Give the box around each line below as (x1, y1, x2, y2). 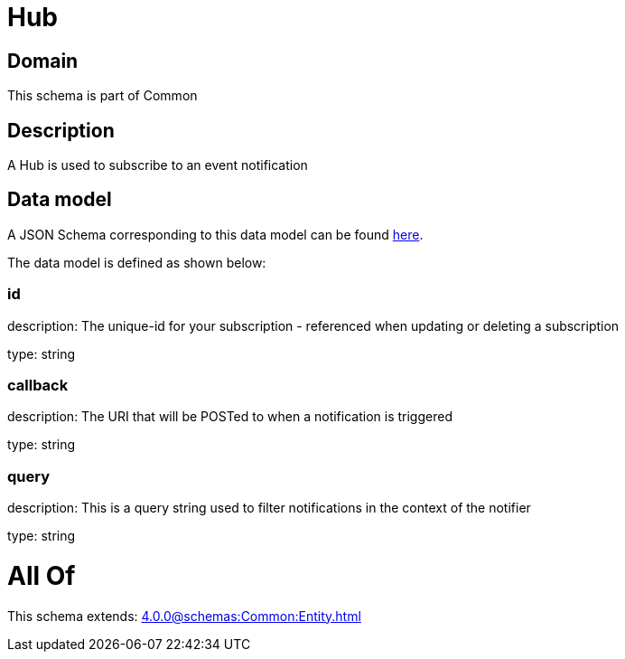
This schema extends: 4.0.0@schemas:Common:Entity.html (7, 607, 361, 624)
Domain (7, 49, 79, 72)
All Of (7, 560, 76, 591)
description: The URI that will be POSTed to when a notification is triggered (7, 409, 452, 425)
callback (7, 375, 69, 394)
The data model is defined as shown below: (7, 254, 266, 270)
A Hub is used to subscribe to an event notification (7, 157, 308, 174)
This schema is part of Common (7, 88, 198, 104)
